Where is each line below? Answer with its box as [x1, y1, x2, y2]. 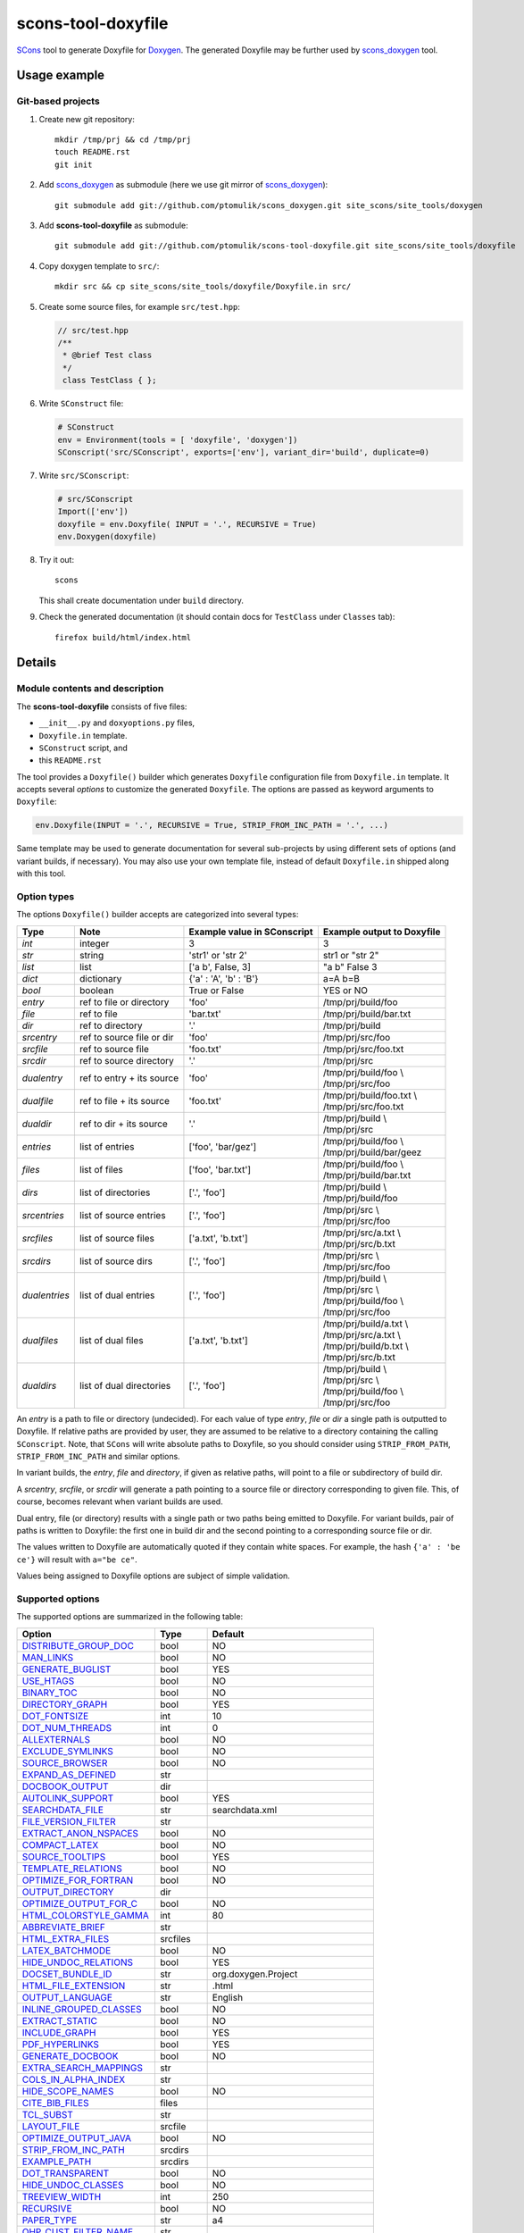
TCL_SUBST [21, 2108, 73, 2120]
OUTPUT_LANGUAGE [21, 1991, 113, 2003]
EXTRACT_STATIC [21, 2014, 98, 2027]
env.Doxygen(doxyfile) [57, 531, 157, 542]
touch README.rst [54, 147, 130, 157]
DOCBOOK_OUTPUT [21, 1780, 109, 1793]
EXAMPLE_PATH [21, 2155, 92, 2168]
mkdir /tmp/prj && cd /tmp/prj [54, 135, 192, 145]
